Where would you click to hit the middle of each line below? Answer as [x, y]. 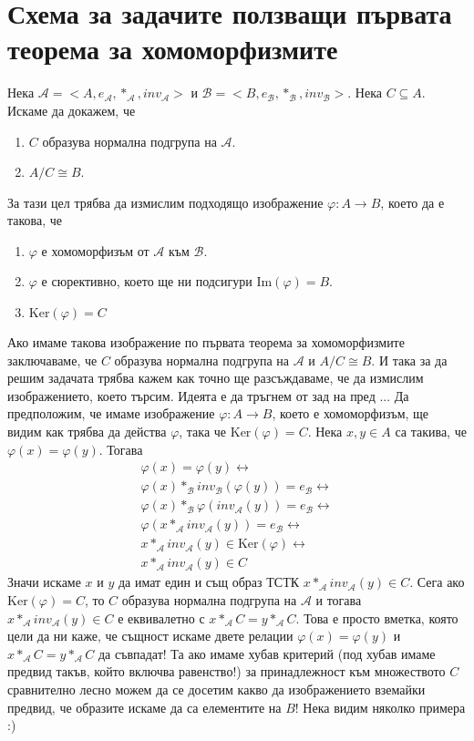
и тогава [339, 600]
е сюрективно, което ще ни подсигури [147, 281]
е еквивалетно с [161, 617]
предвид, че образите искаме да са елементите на [144, 707]
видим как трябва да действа [87, 432]
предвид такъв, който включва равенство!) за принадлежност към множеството [227, 671]
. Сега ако [437, 582]
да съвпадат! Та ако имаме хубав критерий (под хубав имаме [267, 653]
